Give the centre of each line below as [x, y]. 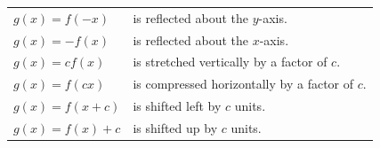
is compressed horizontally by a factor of [243, 84]
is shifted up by [175, 127]
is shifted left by [177, 106]
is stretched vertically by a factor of [230, 62]
